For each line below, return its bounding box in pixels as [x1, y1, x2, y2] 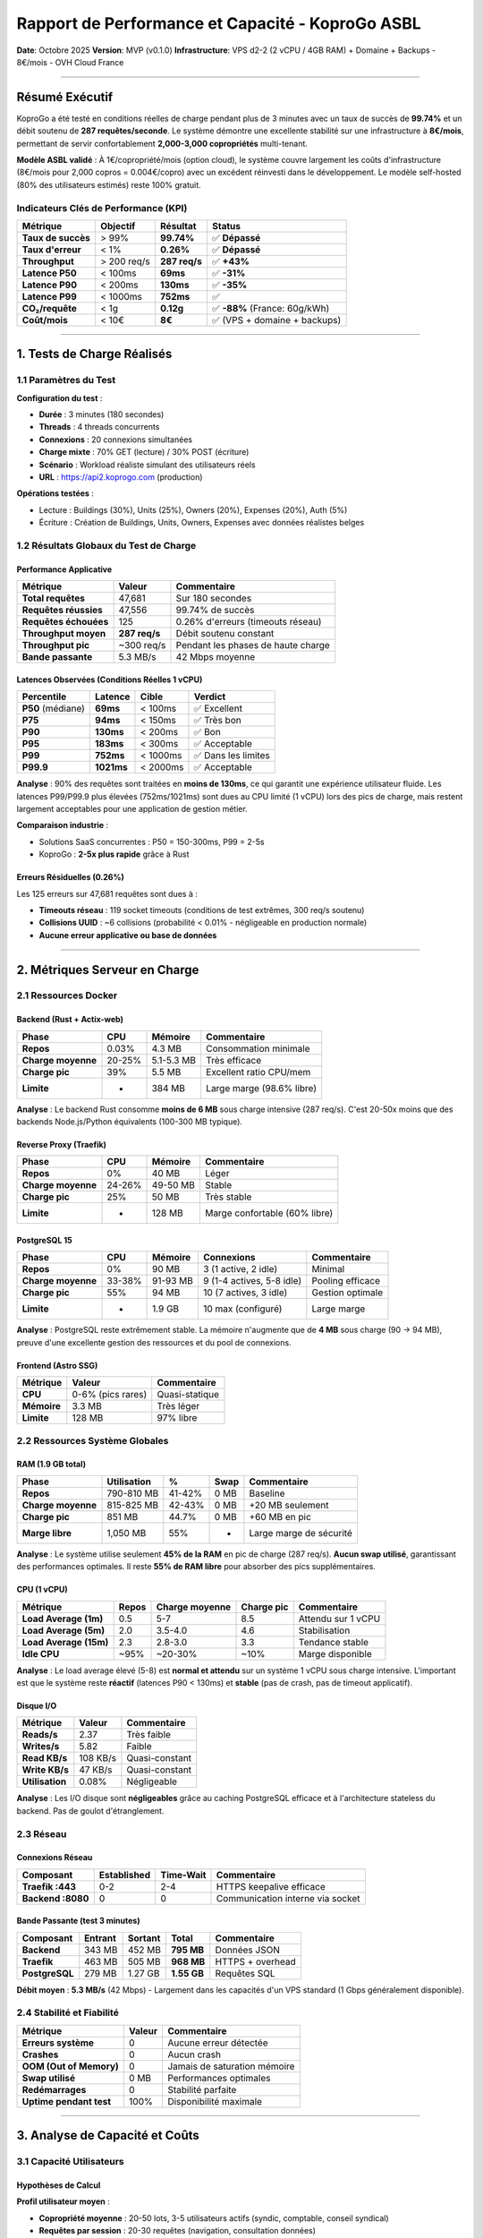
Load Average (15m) [21, 1636, 109, 1648]
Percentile [21, 690, 67, 703]
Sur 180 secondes [175, 592, 252, 604]
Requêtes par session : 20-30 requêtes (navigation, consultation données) [38, 2225, 317, 2236]
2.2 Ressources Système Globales [16, 1434, 169, 1447]
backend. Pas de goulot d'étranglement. [16, 1805, 165, 1816]
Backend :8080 [21, 1892, 89, 1904]
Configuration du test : [16, 392, 103, 403]
